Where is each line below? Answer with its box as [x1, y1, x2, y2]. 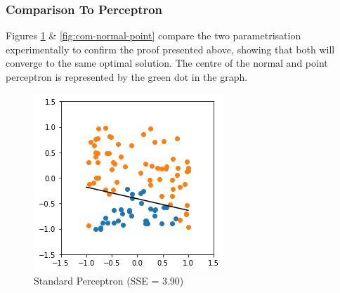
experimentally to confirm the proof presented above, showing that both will [6, 41, 335, 56]
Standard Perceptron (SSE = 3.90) [34, 273, 184, 288]
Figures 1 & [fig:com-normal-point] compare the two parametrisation [6, 28, 301, 43]
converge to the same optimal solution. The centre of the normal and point [6, 56, 328, 70]
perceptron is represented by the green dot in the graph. [6, 70, 248, 84]
